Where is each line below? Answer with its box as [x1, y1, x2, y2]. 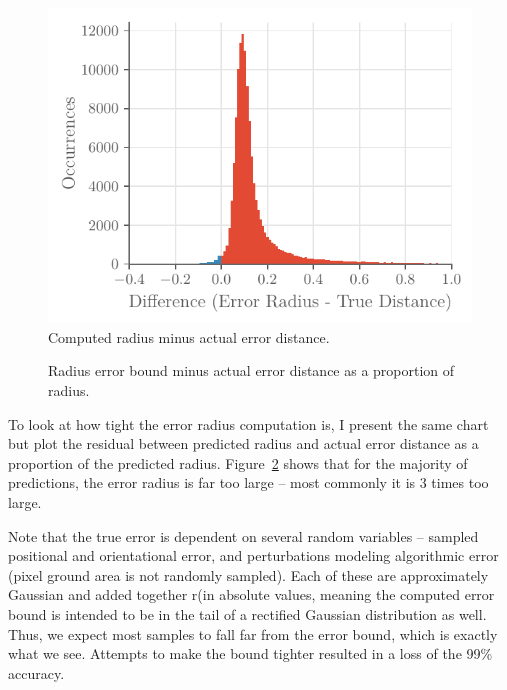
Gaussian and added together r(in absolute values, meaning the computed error [8, 584, 495, 605]
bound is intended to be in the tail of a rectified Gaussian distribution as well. [8, 604, 487, 624]
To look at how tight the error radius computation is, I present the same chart [8, 413, 489, 434]
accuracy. [8, 662, 65, 683]
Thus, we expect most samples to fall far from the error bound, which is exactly [8, 623, 498, 644]
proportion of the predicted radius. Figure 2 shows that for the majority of [8, 452, 468, 473]
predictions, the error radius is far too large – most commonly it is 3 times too [8, 472, 489, 493]
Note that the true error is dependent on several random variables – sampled [8, 525, 479, 546]
